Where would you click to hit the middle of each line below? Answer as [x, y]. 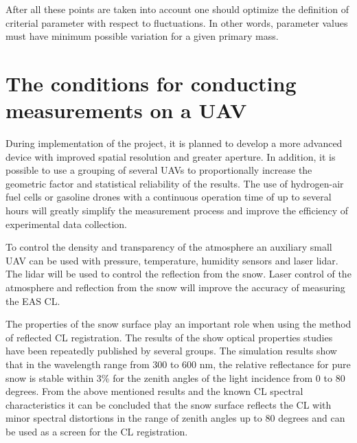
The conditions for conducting [151, 83]
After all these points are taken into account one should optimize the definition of [177, 9]
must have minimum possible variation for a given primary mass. [142, 36]
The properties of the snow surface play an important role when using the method [178, 324]
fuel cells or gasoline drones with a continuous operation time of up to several [169, 197]
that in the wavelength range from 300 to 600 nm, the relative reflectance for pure [178, 364]
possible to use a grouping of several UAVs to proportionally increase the [159, 170]
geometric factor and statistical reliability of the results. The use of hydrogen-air [175, 183]
